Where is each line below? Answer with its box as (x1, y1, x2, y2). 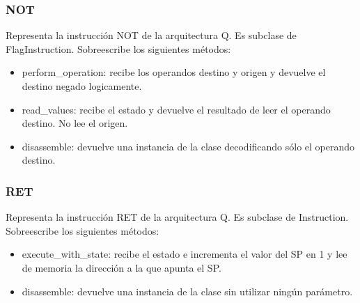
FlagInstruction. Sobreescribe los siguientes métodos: (6, 41, 231, 56)
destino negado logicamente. (22, 79, 142, 93)
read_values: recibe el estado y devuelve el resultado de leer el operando (22, 102, 331, 116)
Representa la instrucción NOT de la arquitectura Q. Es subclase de (6, 28, 297, 42)
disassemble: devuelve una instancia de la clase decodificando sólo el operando (22, 139, 355, 153)
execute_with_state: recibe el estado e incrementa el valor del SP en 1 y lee (22, 247, 347, 261)
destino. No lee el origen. (22, 116, 128, 130)
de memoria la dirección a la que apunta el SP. (22, 260, 221, 274)
